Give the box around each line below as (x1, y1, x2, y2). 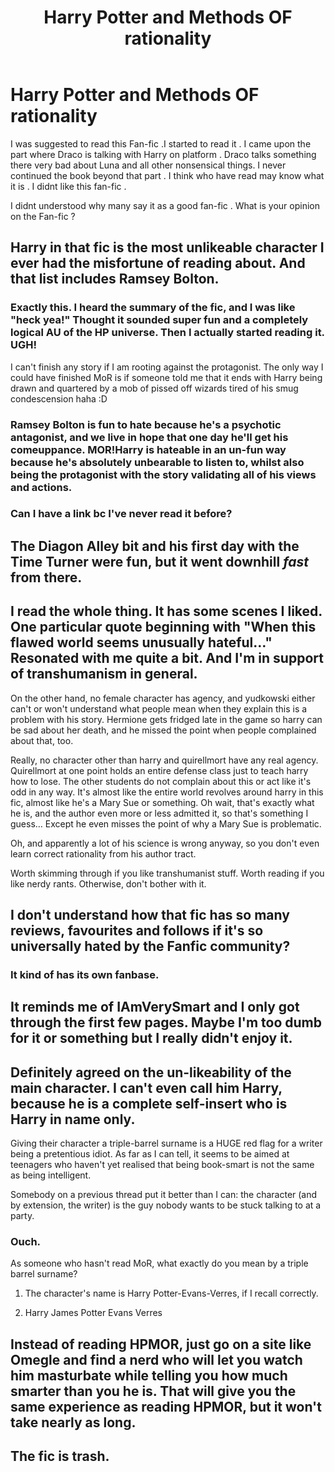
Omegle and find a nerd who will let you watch (10, 1351, 303, 1368)
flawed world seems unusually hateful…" (10, 634, 273, 651)
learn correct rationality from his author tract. (10, 847, 197, 860)
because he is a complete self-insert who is (10, 1095, 288, 1112)
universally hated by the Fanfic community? (10, 938, 291, 955)
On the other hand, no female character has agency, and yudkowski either (10, 692, 316, 704)
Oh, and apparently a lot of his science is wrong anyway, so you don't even (10, 837, 320, 849)
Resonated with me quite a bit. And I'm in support (10, 650, 324, 667)
